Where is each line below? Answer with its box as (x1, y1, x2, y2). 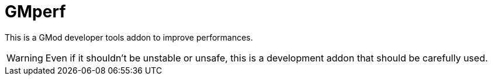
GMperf (5, 2, 66, 21)
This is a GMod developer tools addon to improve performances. (5, 32, 253, 42)
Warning (6, 52, 43, 64)
